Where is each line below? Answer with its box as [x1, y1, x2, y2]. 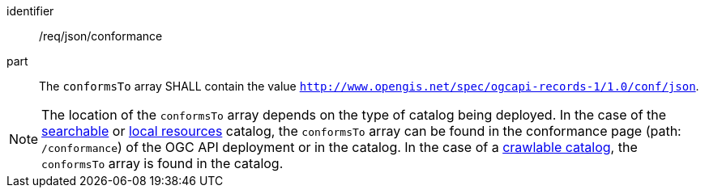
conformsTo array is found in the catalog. [41, 155, 284, 171]
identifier [6, 4, 54, 18]
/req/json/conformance [39, 29, 163, 43]
